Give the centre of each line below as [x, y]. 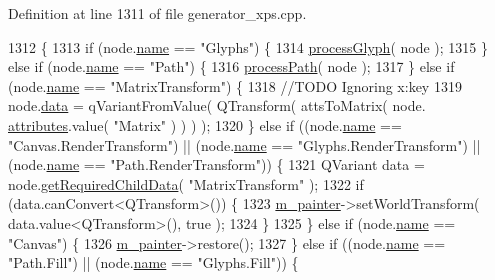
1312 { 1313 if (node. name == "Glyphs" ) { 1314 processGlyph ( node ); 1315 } [248, 46]
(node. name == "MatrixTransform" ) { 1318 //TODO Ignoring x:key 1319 [235, 85]
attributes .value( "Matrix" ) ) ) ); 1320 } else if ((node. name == [205, 124]
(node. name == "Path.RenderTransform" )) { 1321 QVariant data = [216, 164]
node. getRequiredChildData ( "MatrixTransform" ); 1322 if [186, 183]
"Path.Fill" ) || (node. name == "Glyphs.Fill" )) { [153, 262]
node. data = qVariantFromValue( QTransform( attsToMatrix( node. [217, 105]
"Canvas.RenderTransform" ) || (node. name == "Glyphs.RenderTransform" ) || [244, 144]
